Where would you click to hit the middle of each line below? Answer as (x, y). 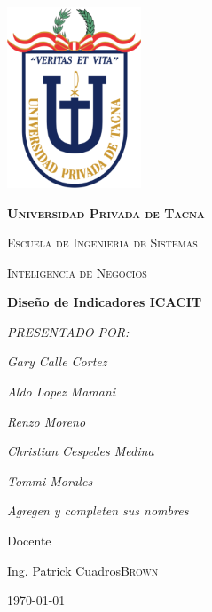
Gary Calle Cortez (57, 361)
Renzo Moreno (47, 421)
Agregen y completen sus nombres (98, 510)
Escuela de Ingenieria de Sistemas (102, 243)
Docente (29, 541)
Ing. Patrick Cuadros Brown (83, 570)
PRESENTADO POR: (68, 331)
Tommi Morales (50, 480)
